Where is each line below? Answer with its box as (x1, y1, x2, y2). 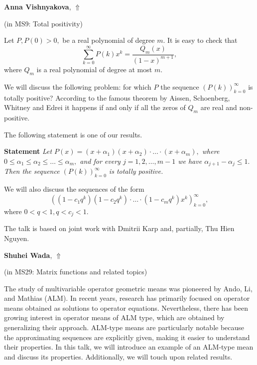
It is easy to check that (167, 35, 238, 45)
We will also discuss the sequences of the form (4, 183, 144, 194)
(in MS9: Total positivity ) (4, 18, 83, 28)
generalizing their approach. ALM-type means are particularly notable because (4, 322, 245, 333)
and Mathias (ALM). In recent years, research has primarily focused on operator (4, 293, 250, 303)
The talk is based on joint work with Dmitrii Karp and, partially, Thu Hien (4, 223, 235, 234)
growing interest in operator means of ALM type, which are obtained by (4, 312, 225, 323)
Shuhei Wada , (4, 249, 52, 260)
